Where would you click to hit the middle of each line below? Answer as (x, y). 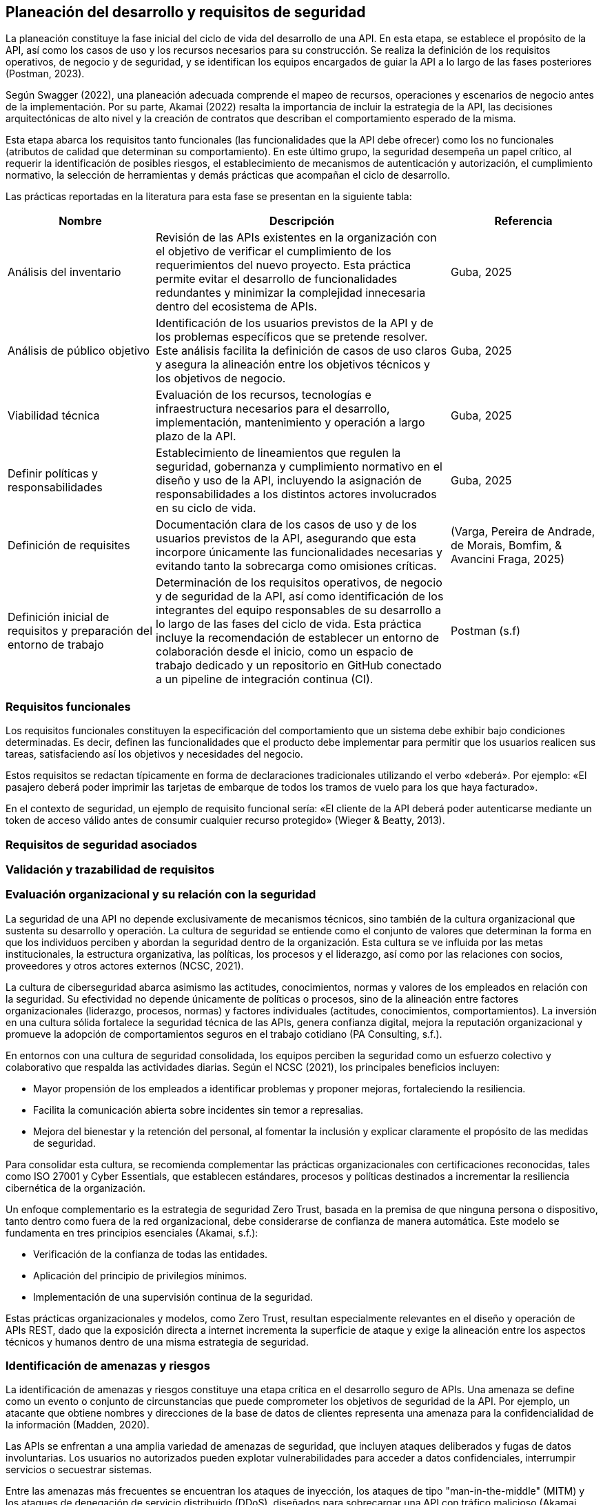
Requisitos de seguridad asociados (101, 844)
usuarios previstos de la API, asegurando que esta (286, 539)
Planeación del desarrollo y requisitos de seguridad (186, 12)
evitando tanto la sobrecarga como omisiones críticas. (296, 566)
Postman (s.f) (486, 631)
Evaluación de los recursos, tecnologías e (264, 395)
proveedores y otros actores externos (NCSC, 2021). (125, 965)
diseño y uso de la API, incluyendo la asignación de (289, 481)
